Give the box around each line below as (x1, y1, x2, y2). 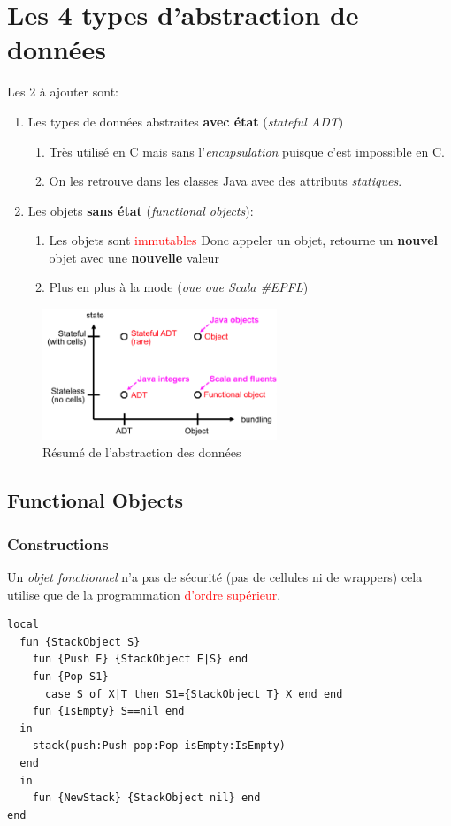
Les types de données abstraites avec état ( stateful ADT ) (27, 111, 344, 130)
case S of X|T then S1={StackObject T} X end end (44, 687, 343, 700)
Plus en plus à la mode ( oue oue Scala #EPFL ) (49, 278, 309, 296)
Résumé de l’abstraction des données (42, 443, 241, 462)
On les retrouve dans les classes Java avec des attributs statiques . (49, 172, 402, 190)
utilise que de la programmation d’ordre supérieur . (7, 585, 281, 603)
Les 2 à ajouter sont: (7, 82, 118, 101)
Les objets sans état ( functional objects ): (27, 201, 254, 219)
